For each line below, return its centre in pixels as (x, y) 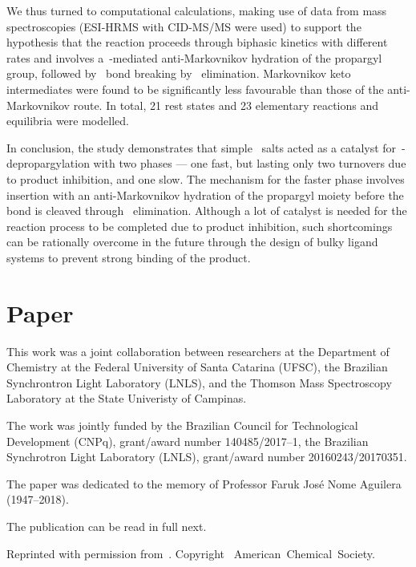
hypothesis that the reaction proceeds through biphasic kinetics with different (197, 42)
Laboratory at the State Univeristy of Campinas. (127, 398)
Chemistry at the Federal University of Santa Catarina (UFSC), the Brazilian (197, 367)
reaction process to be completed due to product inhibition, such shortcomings (200, 226)
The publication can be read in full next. (107, 526)
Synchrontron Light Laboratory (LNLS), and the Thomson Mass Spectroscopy (199, 382)
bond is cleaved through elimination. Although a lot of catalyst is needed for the (207, 211)
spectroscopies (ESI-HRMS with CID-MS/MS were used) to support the (184, 26)
